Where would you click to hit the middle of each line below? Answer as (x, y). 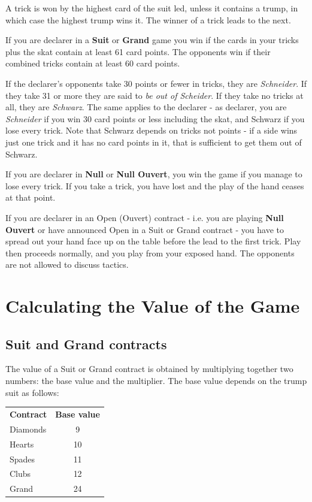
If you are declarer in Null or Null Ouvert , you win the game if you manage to (154, 174)
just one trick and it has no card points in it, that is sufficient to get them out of (154, 142)
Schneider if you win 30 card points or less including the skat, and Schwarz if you (155, 118)
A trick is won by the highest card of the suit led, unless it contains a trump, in (152, 8)
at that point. (31, 197)
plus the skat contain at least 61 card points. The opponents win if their (138, 51)
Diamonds (28, 429)
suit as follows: (32, 392)
